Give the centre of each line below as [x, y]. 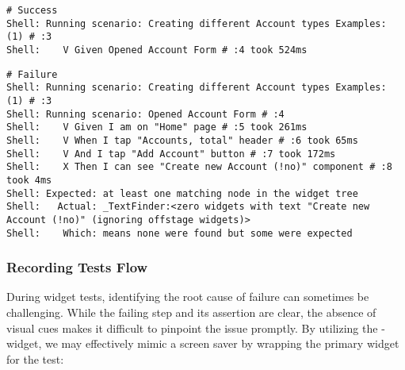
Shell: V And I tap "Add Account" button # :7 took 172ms [171, 154]
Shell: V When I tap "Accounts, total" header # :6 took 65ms [182, 140]
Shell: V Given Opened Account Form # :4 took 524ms [157, 50]
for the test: [35, 358]
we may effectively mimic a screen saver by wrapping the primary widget [222, 343]
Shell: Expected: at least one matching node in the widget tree [182, 193]
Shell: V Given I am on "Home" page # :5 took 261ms [157, 127]
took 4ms [29, 180]
